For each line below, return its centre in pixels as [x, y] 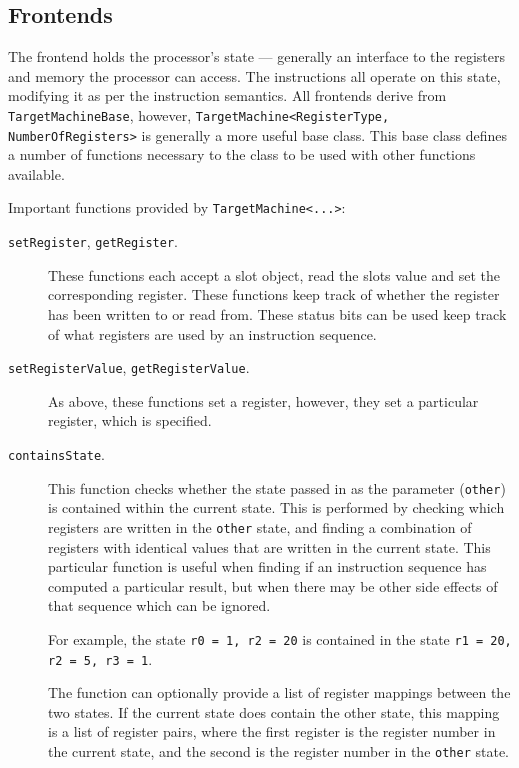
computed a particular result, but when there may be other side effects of [273, 585]
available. [36, 173]
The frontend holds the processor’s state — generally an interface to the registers [256, 56]
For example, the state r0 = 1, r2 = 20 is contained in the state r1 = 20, [280, 638]
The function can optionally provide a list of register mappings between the [279, 692]
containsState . [56, 454]
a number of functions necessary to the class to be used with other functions [242, 154]
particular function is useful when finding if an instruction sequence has [267, 566]
